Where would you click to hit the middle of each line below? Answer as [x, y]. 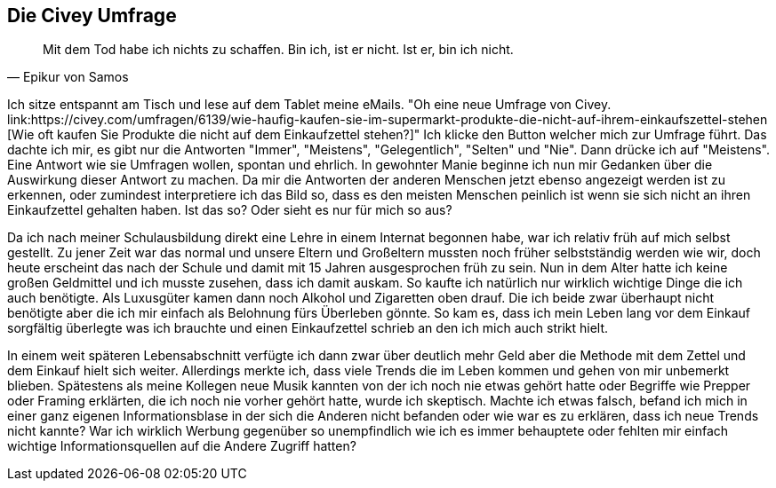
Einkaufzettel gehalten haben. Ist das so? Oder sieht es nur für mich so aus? [230, 210]
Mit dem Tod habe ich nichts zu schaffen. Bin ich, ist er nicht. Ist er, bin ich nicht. [278, 50]
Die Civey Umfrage [92, 16]
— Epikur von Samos [68, 77]
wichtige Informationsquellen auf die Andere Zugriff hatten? [182, 446]
